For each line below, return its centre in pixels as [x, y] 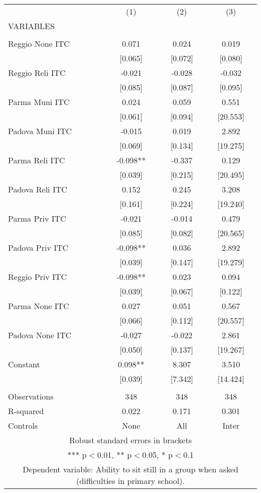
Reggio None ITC [39, 43]
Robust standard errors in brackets [130, 440]
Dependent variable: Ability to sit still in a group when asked [130, 469]
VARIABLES [31, 26]
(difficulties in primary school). [130, 481]
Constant [24, 364]
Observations [31, 396]
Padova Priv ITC [38, 248]
